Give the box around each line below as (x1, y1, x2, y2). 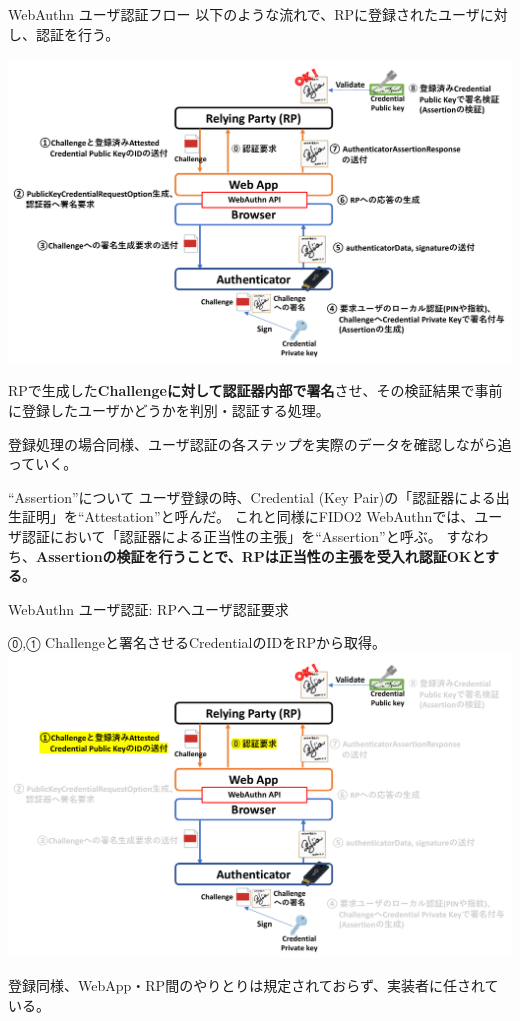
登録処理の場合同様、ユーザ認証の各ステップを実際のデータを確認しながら (8, 433, 498, 454)
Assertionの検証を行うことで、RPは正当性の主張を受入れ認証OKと (36, 545, 486, 566)
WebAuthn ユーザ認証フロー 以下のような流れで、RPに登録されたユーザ (8, 4, 480, 24)
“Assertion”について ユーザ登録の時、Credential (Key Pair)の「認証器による (8, 486, 496, 507)
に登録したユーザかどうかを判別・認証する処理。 (8, 400, 330, 421)
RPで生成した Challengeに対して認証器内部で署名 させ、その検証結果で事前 (8, 380, 503, 401)
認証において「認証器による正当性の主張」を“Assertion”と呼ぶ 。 (21, 526, 442, 546)
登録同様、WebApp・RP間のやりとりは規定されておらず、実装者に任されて (8, 975, 499, 996)
